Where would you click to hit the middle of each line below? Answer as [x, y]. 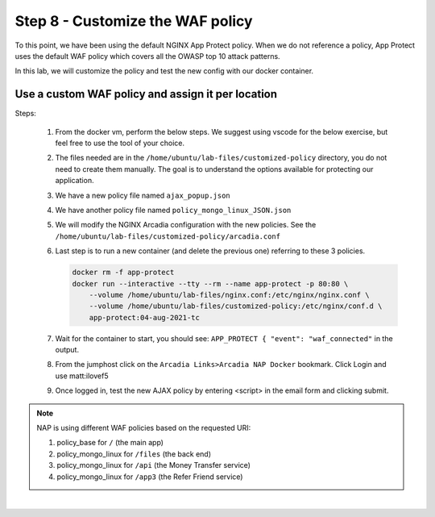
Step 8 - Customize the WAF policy [134, 21]
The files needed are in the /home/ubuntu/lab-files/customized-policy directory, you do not [221, 158]
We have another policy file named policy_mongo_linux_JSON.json [173, 210]
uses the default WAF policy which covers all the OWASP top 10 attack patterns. [148, 56]
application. [75, 181]
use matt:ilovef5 [82, 376]
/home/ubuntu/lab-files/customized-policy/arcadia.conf [168, 236]
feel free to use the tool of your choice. [120, 143]
